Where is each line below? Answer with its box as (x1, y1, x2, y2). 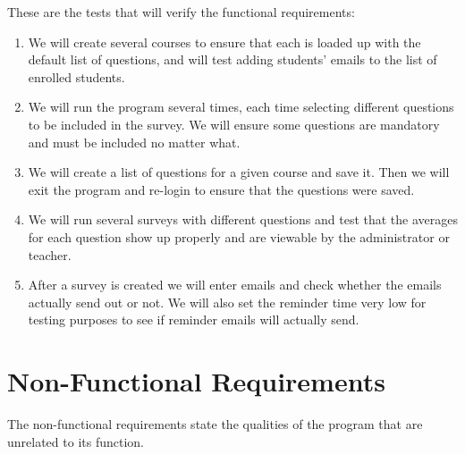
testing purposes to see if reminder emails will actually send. (28, 310, 359, 329)
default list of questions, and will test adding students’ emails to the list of (28, 50, 437, 69)
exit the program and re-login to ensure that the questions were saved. (28, 180, 415, 198)
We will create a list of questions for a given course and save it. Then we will (28, 163, 450, 181)
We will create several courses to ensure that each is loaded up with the (28, 32, 421, 51)
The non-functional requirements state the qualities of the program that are (7, 415, 423, 433)
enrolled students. (28, 67, 125, 86)
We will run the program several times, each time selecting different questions (28, 97, 454, 116)
